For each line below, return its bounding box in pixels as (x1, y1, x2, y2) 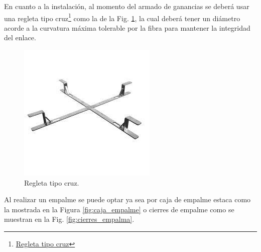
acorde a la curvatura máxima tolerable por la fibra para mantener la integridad (4, 22, 250, 33)
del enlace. (4, 32, 36, 43)
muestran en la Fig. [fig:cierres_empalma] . (4, 214, 135, 224)
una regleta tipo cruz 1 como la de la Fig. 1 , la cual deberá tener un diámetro (4, 11, 240, 23)
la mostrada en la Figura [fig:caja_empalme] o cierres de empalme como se (4, 204, 234, 214)
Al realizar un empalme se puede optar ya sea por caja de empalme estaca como (4, 194, 251, 205)
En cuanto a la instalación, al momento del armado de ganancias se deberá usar (4, 1, 249, 11)
